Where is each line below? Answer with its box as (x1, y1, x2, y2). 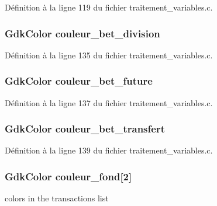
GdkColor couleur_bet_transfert (5, 121, 165, 136)
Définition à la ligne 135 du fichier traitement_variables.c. (5, 48, 213, 61)
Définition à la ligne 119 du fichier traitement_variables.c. (5, 1, 213, 13)
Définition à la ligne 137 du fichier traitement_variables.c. (5, 96, 213, 109)
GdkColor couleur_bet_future (5, 74, 153, 88)
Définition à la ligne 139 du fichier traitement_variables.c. (5, 144, 213, 156)
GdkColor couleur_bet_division (5, 26, 160, 40)
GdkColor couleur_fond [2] (5, 169, 132, 183)
